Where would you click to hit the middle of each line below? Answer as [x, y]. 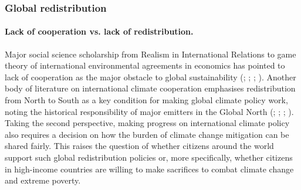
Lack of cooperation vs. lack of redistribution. [99, 31]
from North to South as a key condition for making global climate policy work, [146, 100]
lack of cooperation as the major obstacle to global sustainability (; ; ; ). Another [150, 77]
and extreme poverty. [43, 180]
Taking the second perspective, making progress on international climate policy [147, 123]
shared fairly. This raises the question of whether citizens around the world [139, 146]
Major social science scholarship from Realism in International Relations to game [150, 54]
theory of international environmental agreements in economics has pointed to [145, 65]
